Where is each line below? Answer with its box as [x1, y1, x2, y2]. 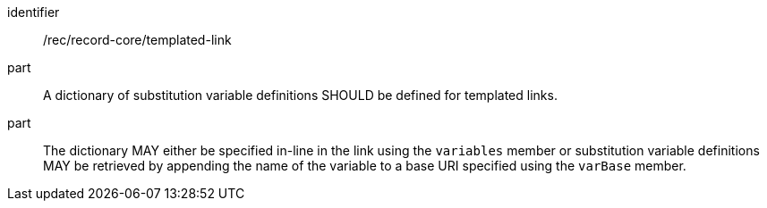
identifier [7, 4, 60, 20]
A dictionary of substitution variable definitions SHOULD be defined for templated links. [43, 87, 558, 103]
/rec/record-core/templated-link [43, 32, 232, 47]
